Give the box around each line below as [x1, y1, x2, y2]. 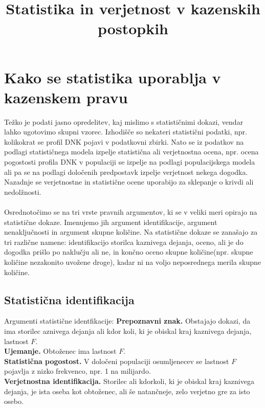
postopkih [98, 18, 168, 39]
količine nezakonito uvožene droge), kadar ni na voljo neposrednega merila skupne [4, 257, 261, 267]
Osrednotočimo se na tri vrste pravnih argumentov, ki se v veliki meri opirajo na [4, 207, 257, 217]
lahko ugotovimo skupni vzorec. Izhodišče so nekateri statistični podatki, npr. [4, 126, 247, 137]
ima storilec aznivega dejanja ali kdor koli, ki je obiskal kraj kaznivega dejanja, [4, 325, 252, 336]
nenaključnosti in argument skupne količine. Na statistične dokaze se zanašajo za [4, 226, 258, 237]
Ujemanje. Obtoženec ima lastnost [4, 346, 117, 356]
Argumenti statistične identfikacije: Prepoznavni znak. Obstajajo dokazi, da [4, 315, 251, 326]
